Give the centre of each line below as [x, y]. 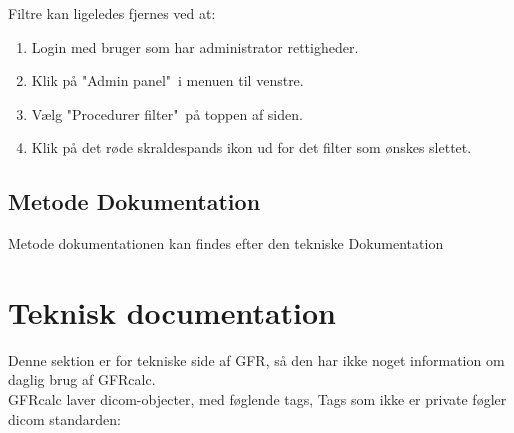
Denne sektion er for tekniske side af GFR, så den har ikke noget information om [256, 359]
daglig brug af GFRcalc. [82, 379]
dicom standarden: [64, 418]
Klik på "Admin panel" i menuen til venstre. [167, 80]
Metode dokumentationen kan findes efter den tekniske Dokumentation [226, 243]
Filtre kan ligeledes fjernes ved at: [112, 13]
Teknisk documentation [172, 311]
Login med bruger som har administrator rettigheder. [195, 46]
